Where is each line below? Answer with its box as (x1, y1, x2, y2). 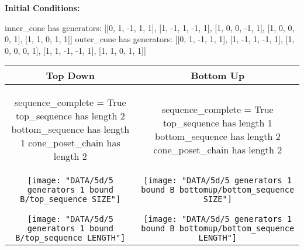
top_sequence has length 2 (15, 109, 125, 123)
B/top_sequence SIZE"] (20, 194, 121, 204)
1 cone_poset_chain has (20, 136, 120, 150)
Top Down (46, 69, 95, 83)
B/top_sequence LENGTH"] (15, 233, 126, 243)
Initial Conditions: (5, 2, 80, 13)
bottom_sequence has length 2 (154, 129, 281, 143)
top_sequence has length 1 (163, 115, 272, 129)
